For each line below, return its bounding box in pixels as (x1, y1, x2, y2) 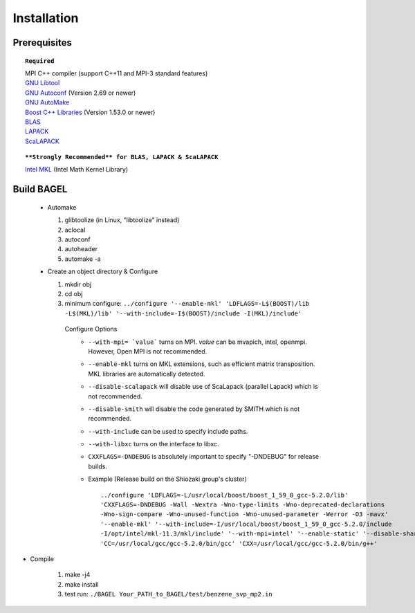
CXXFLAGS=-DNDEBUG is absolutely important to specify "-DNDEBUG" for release (88, 452, 320, 461)
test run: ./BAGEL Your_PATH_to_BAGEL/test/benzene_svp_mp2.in (64, 590, 273, 598)
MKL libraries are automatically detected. (88, 369, 205, 378)
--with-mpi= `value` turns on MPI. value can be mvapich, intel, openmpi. (88, 338, 307, 346)
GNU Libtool (25, 79, 60, 87)
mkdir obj (64, 280, 92, 289)
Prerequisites (12, 37, 72, 48)
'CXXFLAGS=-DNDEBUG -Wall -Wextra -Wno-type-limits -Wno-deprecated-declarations (100, 501, 385, 509)
